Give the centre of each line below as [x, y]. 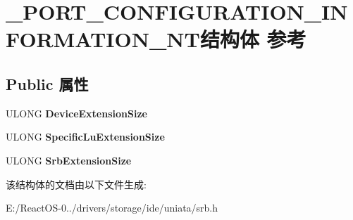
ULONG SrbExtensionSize [69, 160]
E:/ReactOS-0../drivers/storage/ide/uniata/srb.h [112, 208]
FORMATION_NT [103, 39]
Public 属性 [47, 83]
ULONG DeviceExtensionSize [76, 113]
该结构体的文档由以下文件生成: [76, 184]
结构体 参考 [253, 39]
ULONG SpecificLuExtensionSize [85, 137]
